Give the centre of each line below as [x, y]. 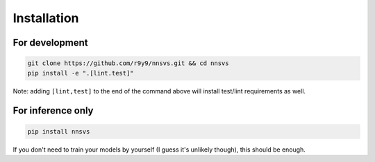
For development [50, 43]
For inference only [53, 111]
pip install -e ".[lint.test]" [81, 73]
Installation [46, 18]
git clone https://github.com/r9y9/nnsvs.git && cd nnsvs [128, 63]
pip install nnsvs [59, 131]
